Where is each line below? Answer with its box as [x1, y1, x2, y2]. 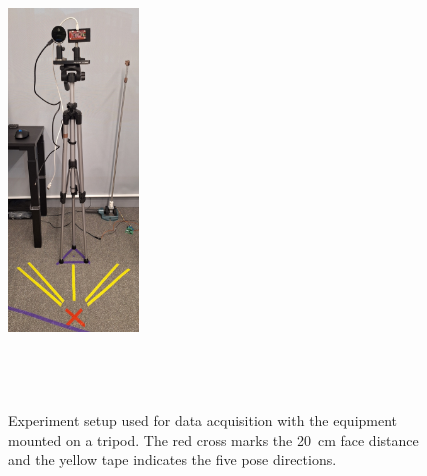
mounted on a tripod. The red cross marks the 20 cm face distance [8, 429, 419, 450]
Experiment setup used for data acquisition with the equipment [8, 410, 398, 431]
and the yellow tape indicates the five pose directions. [8, 449, 337, 470]
